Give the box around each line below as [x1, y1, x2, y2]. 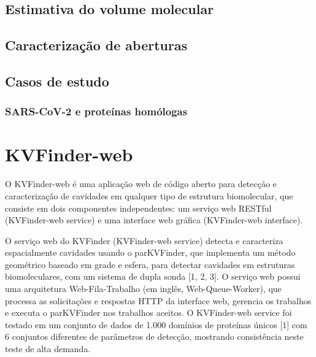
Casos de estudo [5, 71, 109, 90]
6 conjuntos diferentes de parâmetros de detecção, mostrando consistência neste [5, 330, 304, 343]
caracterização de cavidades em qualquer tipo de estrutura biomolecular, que [5, 189, 293, 202]
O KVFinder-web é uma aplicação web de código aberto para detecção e [5, 177, 277, 190]
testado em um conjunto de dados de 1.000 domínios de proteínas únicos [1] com [5, 318, 307, 331]
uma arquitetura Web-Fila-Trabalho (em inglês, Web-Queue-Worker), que [5, 282, 282, 295]
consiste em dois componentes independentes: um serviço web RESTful [5, 201, 272, 214]
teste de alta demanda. [5, 342, 91, 355]
